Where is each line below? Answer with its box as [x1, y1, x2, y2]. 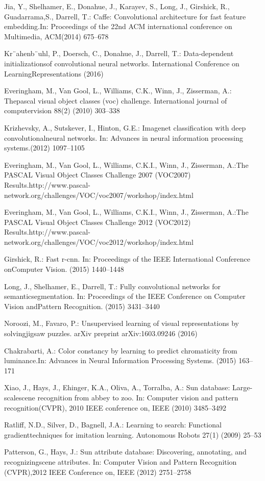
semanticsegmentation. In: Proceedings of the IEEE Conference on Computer [4, 291, 246, 301]
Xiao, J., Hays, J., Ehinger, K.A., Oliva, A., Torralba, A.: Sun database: [4, 382, 230, 393]
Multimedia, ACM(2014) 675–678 [4, 31, 109, 41]
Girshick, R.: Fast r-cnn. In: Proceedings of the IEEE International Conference [4, 254, 251, 264]
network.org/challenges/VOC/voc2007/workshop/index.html [4, 189, 194, 200]
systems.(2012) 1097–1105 [4, 142, 85, 153]
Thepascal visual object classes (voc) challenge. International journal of [4, 95, 227, 106]
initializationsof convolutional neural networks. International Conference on [4, 58, 239, 68]
